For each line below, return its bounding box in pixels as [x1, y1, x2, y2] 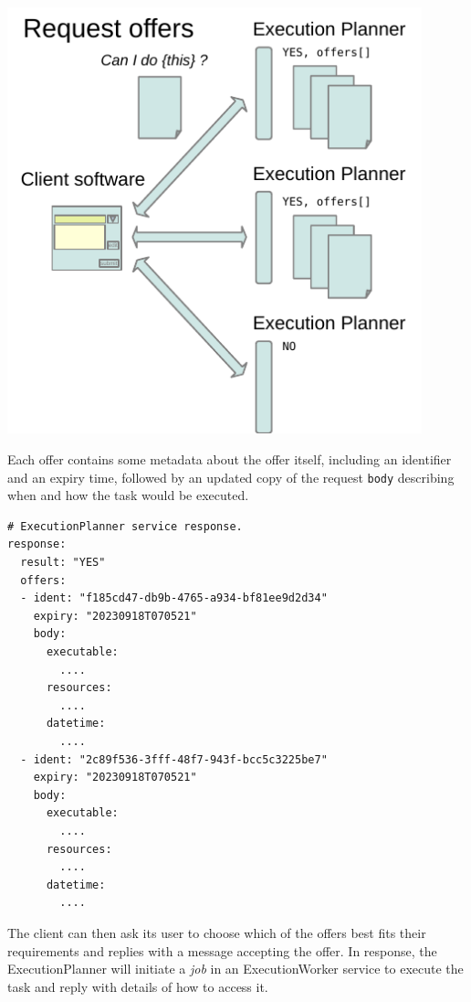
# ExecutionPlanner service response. [7, 519, 243, 533]
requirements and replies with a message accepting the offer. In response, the [7, 941, 437, 960]
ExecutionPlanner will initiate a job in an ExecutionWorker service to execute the [7, 959, 464, 978]
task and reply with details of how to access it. [7, 976, 268, 996]
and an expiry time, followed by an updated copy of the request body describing [7, 467, 455, 486]
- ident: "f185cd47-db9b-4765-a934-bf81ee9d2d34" [20, 592, 328, 605]
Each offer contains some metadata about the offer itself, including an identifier [7, 450, 452, 469]
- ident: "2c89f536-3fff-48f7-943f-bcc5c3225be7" [20, 752, 328, 766]
